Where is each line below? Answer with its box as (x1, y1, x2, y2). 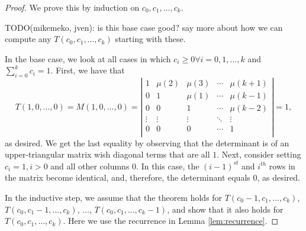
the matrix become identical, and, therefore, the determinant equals (5, 171, 250, 184)
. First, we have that (50, 64, 125, 76)
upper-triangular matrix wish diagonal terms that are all (5, 148, 210, 161)
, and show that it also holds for (167, 203, 284, 215)
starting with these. (115, 33, 186, 45)
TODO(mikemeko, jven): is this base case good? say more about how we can (5, 21, 283, 33)
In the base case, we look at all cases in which (5, 52, 171, 65)
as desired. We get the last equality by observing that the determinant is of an (5, 136, 289, 149)
